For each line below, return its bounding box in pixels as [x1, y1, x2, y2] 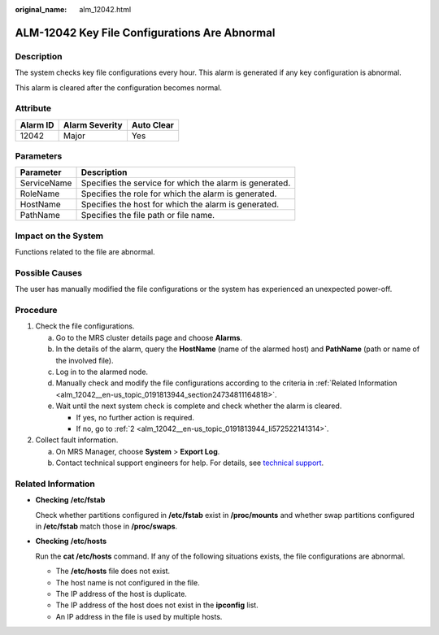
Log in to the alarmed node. [55, 367, 149, 377]
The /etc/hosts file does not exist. [55, 566, 171, 576]
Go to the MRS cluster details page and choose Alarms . [55, 333, 243, 342]
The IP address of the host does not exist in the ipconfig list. [55, 600, 259, 610]
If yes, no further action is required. [76, 412, 195, 422]
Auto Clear [131, 119, 175, 130]
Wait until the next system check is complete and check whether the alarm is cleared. [55, 401, 342, 411]
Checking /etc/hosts [35, 537, 107, 546]
